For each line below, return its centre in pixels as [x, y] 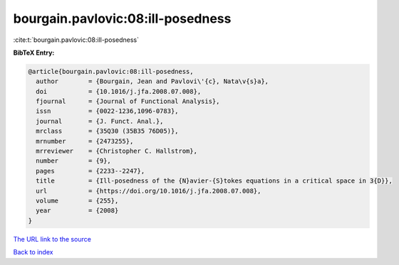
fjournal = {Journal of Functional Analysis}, [128, 102]
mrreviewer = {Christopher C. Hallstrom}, [116, 151]
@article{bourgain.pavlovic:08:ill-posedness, [111, 71]
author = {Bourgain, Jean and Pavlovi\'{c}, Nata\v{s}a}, [152, 81]
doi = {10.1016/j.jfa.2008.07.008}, [119, 91]
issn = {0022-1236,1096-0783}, [107, 111]
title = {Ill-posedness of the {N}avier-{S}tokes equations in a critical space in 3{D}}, [214, 181]
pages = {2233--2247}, [90, 171]
